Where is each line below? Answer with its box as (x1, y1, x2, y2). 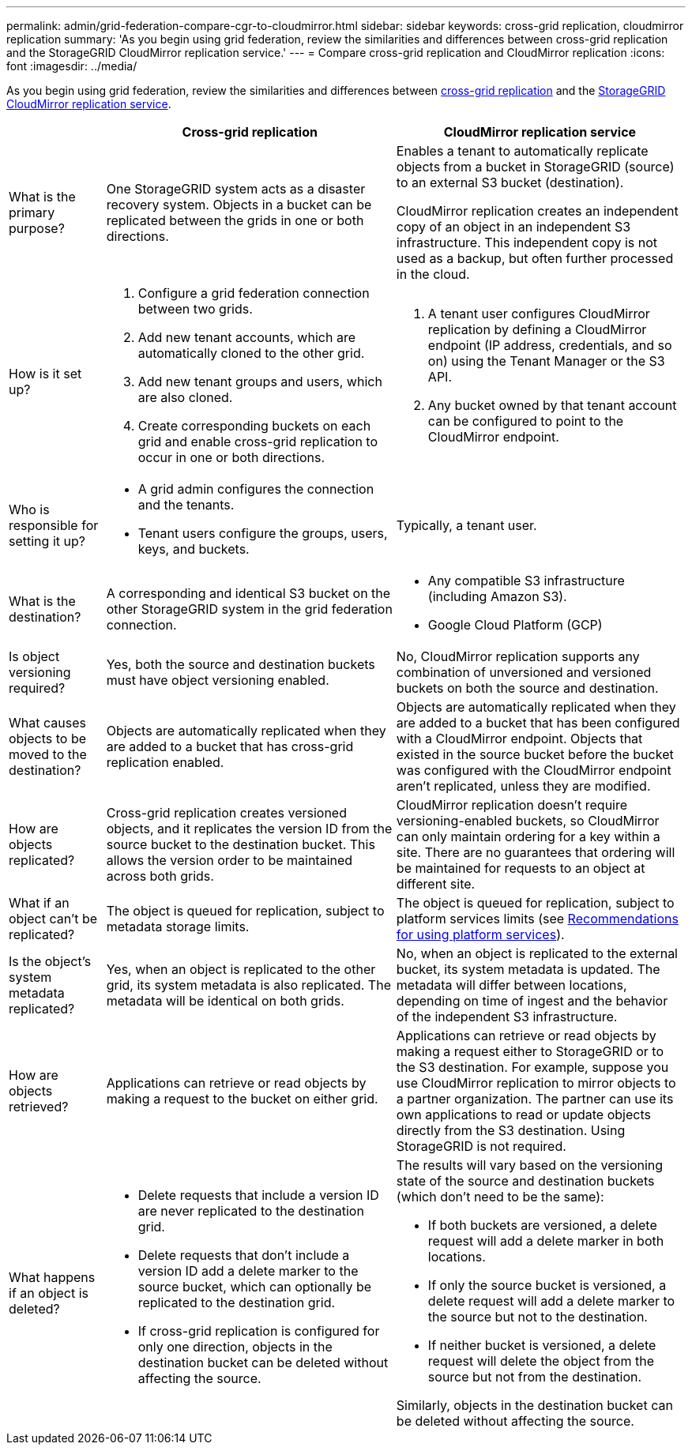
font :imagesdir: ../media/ (6, 59, 137, 73)
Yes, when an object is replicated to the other (106, 961, 376, 977)
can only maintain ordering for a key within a (396, 829, 660, 844)
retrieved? (9, 1099, 69, 1115)
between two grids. (137, 301, 253, 317)
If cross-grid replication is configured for (137, 1323, 380, 1339)
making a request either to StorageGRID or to (396, 1043, 664, 1059)
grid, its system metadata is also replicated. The (106, 977, 391, 993)
